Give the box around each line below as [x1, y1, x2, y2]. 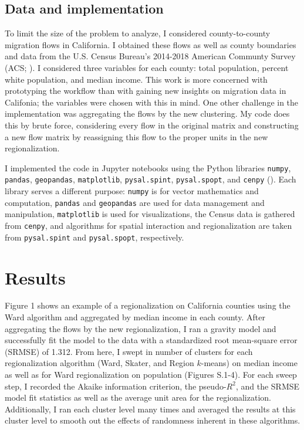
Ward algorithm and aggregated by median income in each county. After [5, 311, 265, 323]
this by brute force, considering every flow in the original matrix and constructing [5, 118, 299, 131]
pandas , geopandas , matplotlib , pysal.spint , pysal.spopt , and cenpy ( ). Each [5, 173, 296, 185]
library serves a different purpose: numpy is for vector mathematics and [5, 185, 259, 197]
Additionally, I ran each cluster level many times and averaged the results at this [5, 402, 296, 415]
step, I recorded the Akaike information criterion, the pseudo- [5, 380, 227, 392]
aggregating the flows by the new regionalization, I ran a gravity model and [5, 322, 276, 334]
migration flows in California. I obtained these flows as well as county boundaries [5, 38, 296, 50]
